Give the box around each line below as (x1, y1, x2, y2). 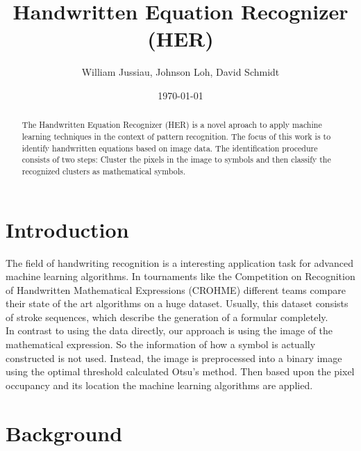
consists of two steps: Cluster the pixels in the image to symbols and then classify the (22, 154, 331, 165)
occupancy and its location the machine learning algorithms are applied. (6, 377, 313, 392)
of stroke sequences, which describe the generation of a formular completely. (6, 309, 328, 324)
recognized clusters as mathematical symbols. (22, 165, 185, 177)
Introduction (6, 215, 129, 243)
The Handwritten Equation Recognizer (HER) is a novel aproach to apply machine (22, 119, 322, 131)
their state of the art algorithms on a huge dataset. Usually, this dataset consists (6, 296, 349, 311)
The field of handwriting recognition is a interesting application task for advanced (6, 255, 353, 270)
